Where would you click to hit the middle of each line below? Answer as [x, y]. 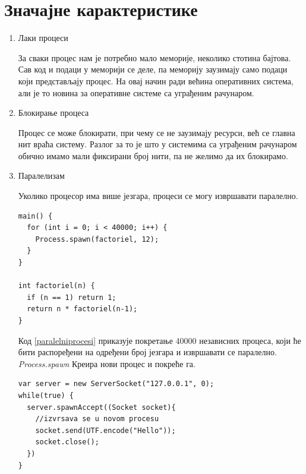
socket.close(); [67, 442]
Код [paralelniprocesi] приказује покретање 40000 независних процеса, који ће [160, 340]
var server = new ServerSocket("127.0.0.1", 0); [116, 384]
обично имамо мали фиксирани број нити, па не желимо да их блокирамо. [153, 155]
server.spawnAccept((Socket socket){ [101, 407]
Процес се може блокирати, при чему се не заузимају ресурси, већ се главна [157, 132]
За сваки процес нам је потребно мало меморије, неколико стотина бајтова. [154, 57]
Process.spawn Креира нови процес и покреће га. [107, 363]
